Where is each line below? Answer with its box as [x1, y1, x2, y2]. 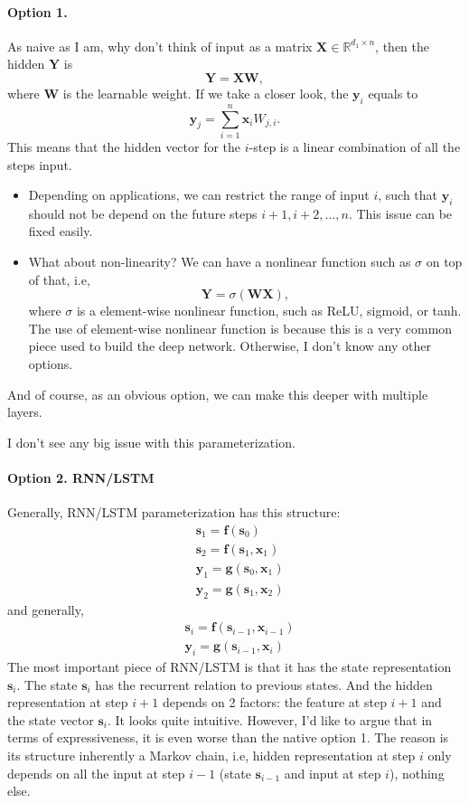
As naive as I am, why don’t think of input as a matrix [7, 36, 313, 55]
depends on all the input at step [7, 763, 185, 782]
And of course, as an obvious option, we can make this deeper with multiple [7, 384, 428, 403]
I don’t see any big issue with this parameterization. [7, 432, 295, 451]
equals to [368, 83, 418, 102]
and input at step [284, 763, 381, 782]
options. [28, 354, 73, 373]
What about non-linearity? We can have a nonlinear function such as [28, 252, 411, 271]
